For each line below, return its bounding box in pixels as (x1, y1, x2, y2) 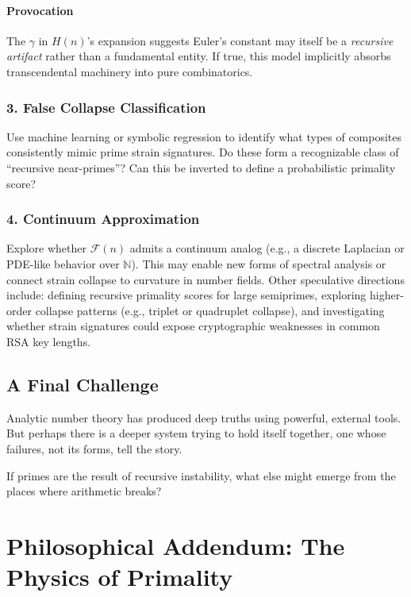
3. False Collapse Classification (6, 97, 206, 117)
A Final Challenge (6, 372, 159, 396)
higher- (370, 287, 404, 303)
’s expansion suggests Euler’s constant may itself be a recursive (86, 32, 394, 48)
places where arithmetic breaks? (6, 483, 162, 499)
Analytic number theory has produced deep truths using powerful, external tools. (6, 409, 401, 426)
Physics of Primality (6, 560, 233, 593)
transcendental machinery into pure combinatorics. (6, 63, 253, 79)
